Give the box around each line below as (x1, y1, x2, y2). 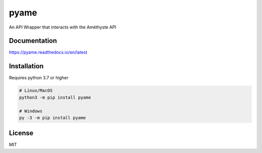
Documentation (9, 37, 57, 45)
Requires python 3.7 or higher (9, 75, 69, 81)
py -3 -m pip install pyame (19, 115, 86, 121)
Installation (9, 62, 44, 70)
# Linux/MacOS (19, 88, 53, 93)
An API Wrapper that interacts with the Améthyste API (9, 24, 116, 30)
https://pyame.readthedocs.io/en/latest (9, 49, 87, 55)
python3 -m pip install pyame (19, 94, 91, 100)
